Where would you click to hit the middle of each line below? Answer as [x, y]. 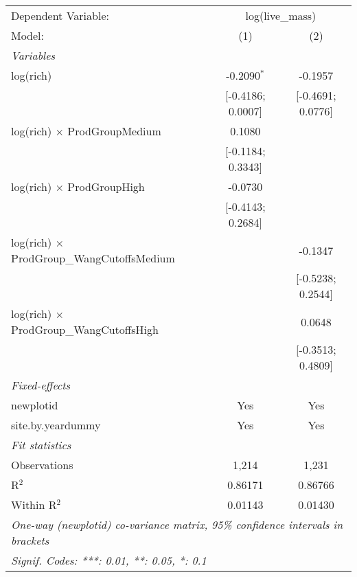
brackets [30, 540]
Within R [34, 505]
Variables [33, 55]
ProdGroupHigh [106, 186]
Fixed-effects [41, 385]
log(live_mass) [281, 15]
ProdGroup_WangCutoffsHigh [85, 329]
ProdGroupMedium [114, 131]
